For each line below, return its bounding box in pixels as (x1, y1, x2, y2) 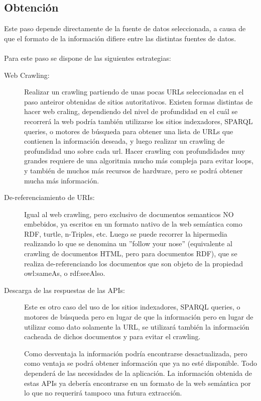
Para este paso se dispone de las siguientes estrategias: (4, 52, 171, 63)
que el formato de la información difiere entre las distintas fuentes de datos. (4, 33, 236, 43)
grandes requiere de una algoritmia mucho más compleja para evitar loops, (24, 155, 254, 166)
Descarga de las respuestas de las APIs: (4, 284, 125, 295)
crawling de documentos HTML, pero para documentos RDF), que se (24, 248, 237, 259)
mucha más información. (24, 175, 99, 185)
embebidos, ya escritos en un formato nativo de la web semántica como (24, 219, 242, 229)
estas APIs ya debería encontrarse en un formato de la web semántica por (24, 377, 251, 388)
